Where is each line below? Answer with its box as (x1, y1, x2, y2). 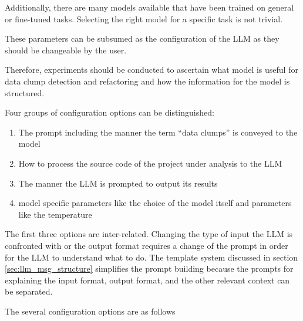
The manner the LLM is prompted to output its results (18, 177, 218, 189)
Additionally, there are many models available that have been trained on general (5, 1, 294, 13)
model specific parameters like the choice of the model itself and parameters (18, 197, 292, 209)
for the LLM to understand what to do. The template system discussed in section (5, 251, 298, 263)
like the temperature (18, 208, 92, 220)
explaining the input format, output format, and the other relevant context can (5, 273, 290, 286)
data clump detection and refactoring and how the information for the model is (5, 75, 290, 87)
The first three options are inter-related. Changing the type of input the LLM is (5, 228, 293, 240)
